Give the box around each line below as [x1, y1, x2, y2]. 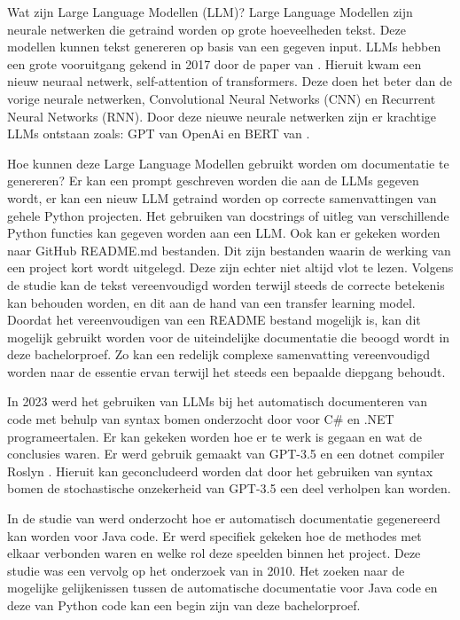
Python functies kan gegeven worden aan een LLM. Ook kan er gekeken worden [7, 224, 441, 242]
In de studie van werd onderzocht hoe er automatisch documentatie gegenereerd [7, 509, 441, 528]
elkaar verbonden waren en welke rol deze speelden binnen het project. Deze [7, 544, 421, 562]
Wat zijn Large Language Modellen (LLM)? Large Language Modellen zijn [7, 3, 413, 20]
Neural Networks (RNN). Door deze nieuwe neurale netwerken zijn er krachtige [7, 106, 437, 125]
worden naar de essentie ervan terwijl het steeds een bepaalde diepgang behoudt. [7, 362, 446, 381]
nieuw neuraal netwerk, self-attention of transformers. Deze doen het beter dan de [7, 72, 452, 90]
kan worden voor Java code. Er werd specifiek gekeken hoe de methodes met [7, 526, 422, 545]
